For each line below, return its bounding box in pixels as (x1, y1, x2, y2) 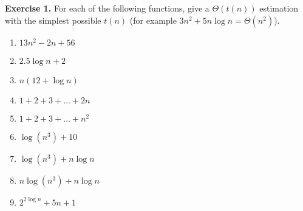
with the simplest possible (5, 13, 101, 26)
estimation (259, 2, 299, 14)
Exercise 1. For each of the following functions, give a (5, 2, 209, 14)
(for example (129, 13, 177, 26)
